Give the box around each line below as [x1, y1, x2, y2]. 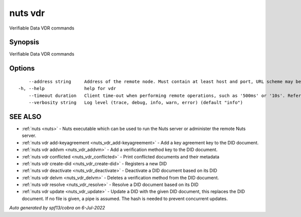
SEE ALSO [9, 112, 42, 121]
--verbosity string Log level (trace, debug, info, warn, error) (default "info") [28, 100, 243, 105]
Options [9, 64, 35, 72]
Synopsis [9, 38, 40, 46]
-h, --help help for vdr [18, 85, 116, 91]
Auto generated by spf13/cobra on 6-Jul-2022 [9, 205, 105, 211]
